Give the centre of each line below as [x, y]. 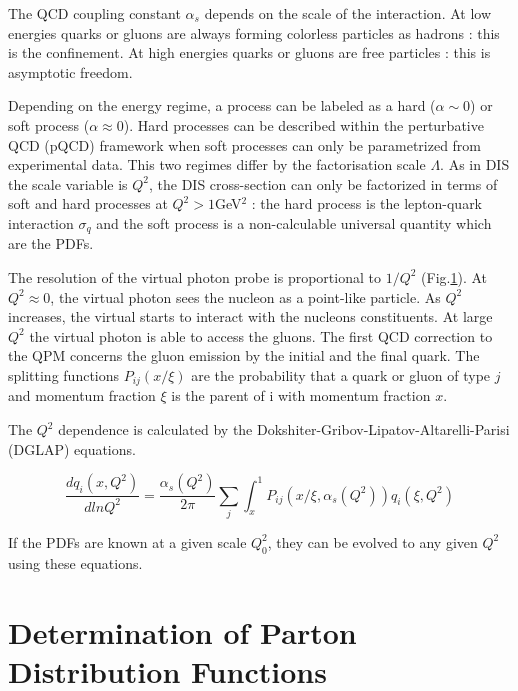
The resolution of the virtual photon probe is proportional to [194, 276]
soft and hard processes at [88, 203]
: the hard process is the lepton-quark [367, 203]
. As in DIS [475, 164]
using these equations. [75, 562]
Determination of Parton [182, 631]
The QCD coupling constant [94, 13]
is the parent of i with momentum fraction [301, 395]
